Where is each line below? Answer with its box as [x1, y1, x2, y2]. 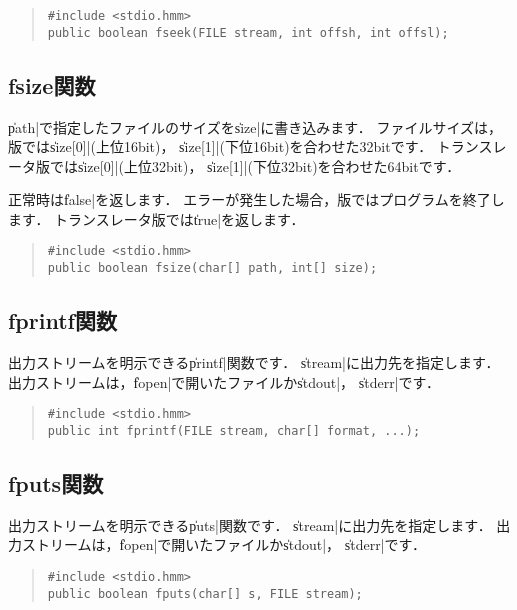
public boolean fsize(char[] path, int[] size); [47, 261, 378, 276]
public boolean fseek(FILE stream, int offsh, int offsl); [47, 25, 449, 40]
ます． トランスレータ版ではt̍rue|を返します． [8, 208, 305, 229]
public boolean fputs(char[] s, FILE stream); [47, 586, 363, 601]
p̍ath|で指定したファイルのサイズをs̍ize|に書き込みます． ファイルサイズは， [8, 116, 503, 137]
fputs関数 [8, 467, 104, 498]
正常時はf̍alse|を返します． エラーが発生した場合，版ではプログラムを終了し [8, 189, 505, 210]
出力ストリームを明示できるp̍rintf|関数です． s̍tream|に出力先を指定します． [8, 352, 500, 372]
